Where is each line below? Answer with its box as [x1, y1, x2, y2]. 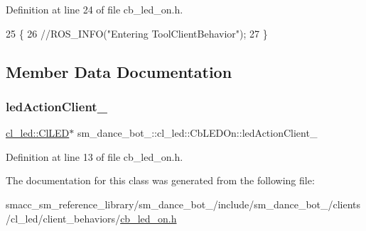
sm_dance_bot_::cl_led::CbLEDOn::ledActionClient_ [77, 125, 318, 140]
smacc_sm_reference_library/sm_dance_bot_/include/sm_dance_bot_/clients [6, 196, 361, 211]
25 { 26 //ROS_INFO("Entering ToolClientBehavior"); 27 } [6, 26, 268, 40]
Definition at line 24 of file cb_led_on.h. [6, 2, 183, 16]
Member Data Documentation [6, 60, 232, 82]
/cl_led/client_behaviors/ [6, 210, 121, 225]
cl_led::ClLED [6, 125, 70, 140]
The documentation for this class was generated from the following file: [6, 173, 315, 188]
